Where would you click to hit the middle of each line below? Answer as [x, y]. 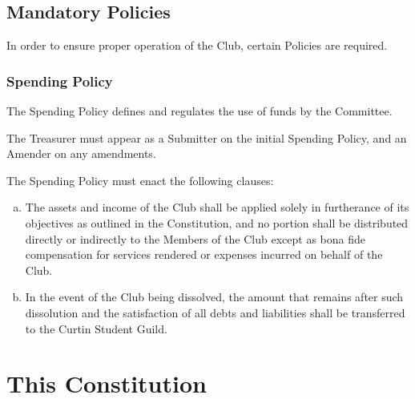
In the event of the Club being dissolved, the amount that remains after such [214, 297]
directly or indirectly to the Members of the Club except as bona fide [195, 238]
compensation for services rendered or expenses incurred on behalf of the [204, 254]
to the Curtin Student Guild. [96, 328]
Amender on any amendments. [81, 153]
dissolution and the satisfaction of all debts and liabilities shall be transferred [215, 312]
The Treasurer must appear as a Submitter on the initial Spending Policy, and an [207, 137]
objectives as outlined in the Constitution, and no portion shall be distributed [217, 222]
